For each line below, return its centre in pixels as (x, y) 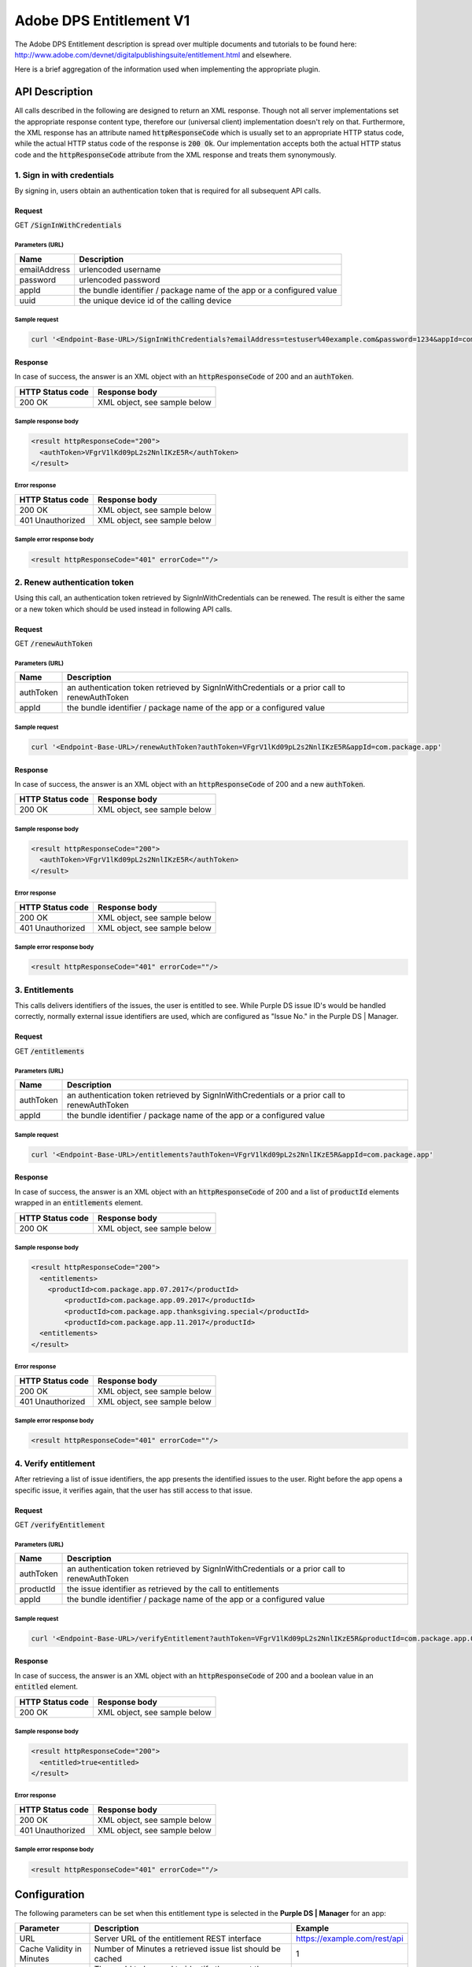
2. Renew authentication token (74, 582)
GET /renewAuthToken (54, 644)
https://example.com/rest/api (350, 1939)
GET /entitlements (50, 1051)
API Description (54, 92)
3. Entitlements (44, 990)
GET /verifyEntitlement (60, 1524)
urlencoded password (120, 279)
